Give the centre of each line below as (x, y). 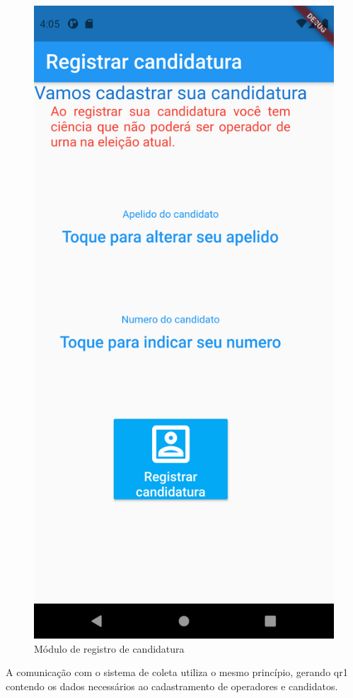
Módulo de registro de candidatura (109, 648)
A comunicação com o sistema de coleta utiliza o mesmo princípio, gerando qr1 (177, 672)
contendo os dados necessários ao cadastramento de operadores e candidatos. (172, 686)
